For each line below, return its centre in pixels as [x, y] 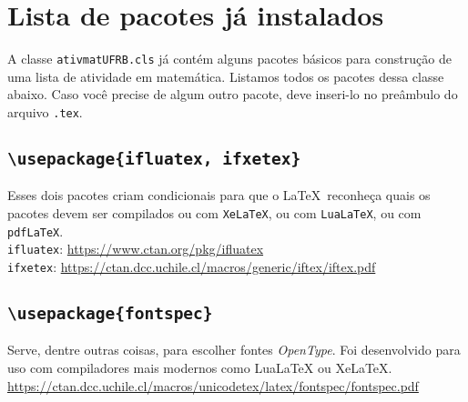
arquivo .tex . [45, 111]
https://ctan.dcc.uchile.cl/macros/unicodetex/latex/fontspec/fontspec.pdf [213, 385]
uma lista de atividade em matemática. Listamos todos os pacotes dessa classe [226, 76]
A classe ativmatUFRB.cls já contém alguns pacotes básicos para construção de [229, 59]
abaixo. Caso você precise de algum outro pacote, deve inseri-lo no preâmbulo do [233, 94]
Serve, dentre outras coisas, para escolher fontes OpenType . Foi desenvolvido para [234, 350]
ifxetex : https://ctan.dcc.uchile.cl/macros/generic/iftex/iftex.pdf [192, 266]
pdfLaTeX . [36, 231]
